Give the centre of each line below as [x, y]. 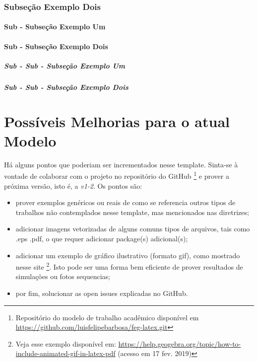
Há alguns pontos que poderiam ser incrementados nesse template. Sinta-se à [121, 164]
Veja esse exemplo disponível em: [66, 343]
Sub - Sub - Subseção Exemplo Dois [66, 87]
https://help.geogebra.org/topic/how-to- [180, 343]
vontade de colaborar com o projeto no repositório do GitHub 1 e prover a [117, 175]
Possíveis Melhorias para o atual [117, 121]
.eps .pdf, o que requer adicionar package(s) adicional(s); [102, 238]
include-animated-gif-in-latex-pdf [65, 353]
